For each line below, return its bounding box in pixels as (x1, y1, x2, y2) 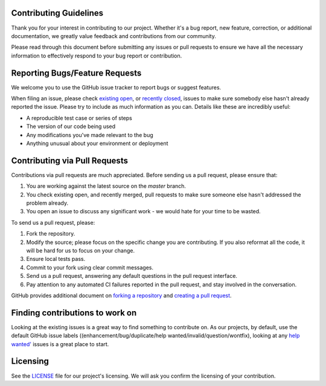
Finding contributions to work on (11, 307, 137, 318)
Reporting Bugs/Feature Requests (11, 68, 142, 78)
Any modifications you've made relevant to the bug (26, 131, 153, 138)
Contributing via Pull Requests (11, 155, 128, 166)
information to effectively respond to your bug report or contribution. (11, 52, 182, 59)
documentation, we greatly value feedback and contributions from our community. (11, 32, 217, 39)
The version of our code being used (26, 123, 116, 130)
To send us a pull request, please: (11, 219, 95, 226)
